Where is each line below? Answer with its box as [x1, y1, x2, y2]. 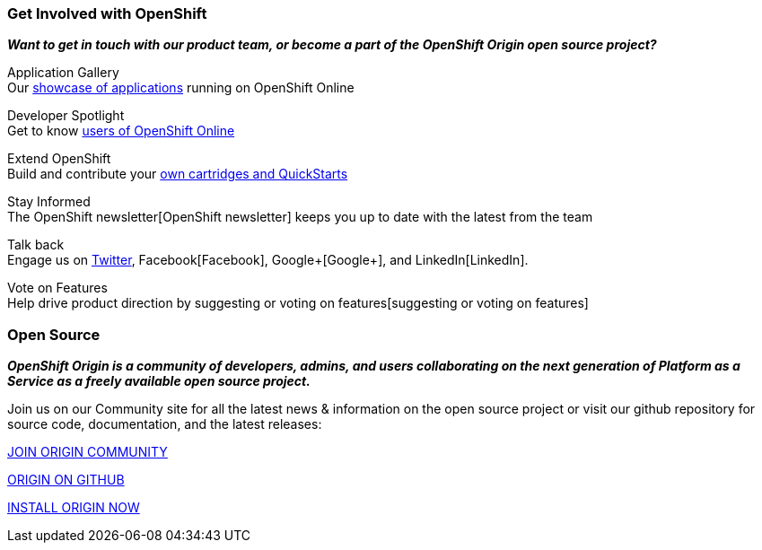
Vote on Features [7, 280, 108, 296]
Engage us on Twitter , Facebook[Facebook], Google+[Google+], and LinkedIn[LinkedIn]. [7, 252, 529, 268]
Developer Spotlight [7, 108, 125, 124]
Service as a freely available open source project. [7, 373, 311, 389]
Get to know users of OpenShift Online [7, 123, 235, 139]
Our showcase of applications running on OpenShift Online [7, 80, 355, 96]
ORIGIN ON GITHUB [7, 472, 125, 488]
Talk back [7, 237, 65, 253]
